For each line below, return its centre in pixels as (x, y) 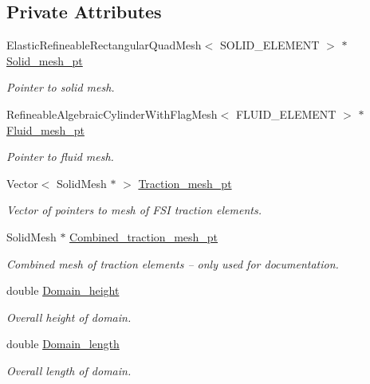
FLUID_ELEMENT (286, 114)
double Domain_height (63, 290)
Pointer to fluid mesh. (60, 157)
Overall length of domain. (69, 370)
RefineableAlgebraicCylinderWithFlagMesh (112, 114)
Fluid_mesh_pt (45, 129)
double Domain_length (63, 344)
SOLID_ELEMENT (270, 45)
